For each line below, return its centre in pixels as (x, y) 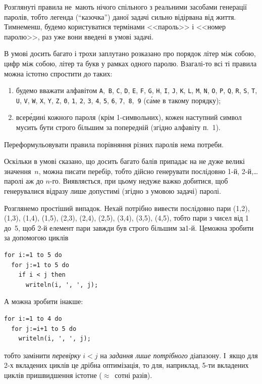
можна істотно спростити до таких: (58, 73)
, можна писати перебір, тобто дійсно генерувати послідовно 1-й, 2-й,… (148, 171)
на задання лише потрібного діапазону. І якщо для (179, 355)
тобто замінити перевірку (42, 355)
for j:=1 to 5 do (40, 265)
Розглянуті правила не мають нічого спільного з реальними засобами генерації (125, 7)
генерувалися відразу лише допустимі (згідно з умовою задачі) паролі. (113, 191)
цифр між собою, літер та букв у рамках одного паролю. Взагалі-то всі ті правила (130, 63)
